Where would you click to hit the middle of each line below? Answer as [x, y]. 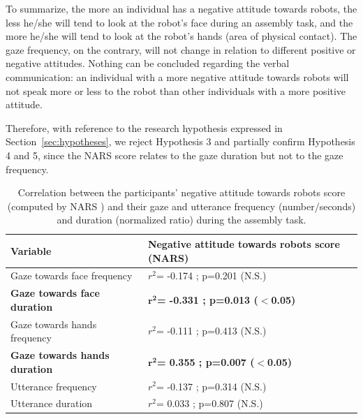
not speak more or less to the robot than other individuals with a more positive [176, 90]
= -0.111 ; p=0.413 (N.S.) [211, 331]
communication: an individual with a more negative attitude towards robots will [177, 76]
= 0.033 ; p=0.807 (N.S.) [209, 403]
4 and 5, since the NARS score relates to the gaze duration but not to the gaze [175, 155]
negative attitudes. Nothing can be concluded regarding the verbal [148, 63]
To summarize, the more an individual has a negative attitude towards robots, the [181, 8]
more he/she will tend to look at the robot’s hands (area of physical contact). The [181, 36]
